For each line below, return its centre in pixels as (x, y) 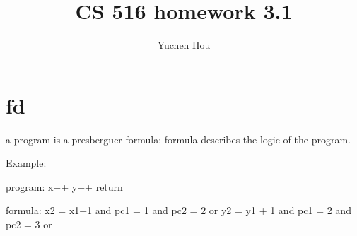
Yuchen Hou (184, 45)
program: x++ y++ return (64, 186)
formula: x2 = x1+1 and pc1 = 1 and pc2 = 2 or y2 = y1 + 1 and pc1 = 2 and (178, 210)
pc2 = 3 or (29, 224)
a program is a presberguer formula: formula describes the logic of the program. (178, 139)
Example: (26, 163)
